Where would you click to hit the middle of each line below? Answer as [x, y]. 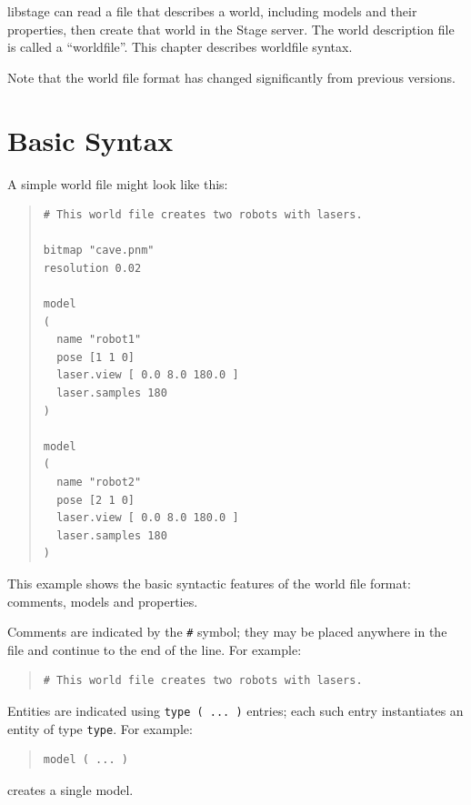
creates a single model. [70, 789]
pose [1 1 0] [96, 357]
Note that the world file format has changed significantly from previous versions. [231, 77]
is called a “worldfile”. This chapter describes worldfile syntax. [180, 47]
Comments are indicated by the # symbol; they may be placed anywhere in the [227, 632]
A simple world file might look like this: [118, 183]
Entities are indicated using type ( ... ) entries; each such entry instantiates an [235, 710]
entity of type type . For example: [100, 728]
